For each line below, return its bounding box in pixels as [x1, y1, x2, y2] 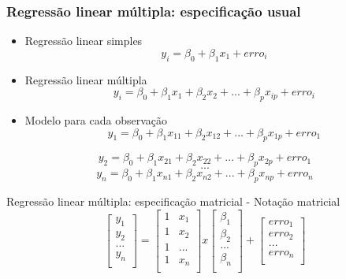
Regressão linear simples [24, 32, 143, 49]
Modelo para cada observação [24, 112, 168, 128]
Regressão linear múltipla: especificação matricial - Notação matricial [6, 192, 340, 209]
